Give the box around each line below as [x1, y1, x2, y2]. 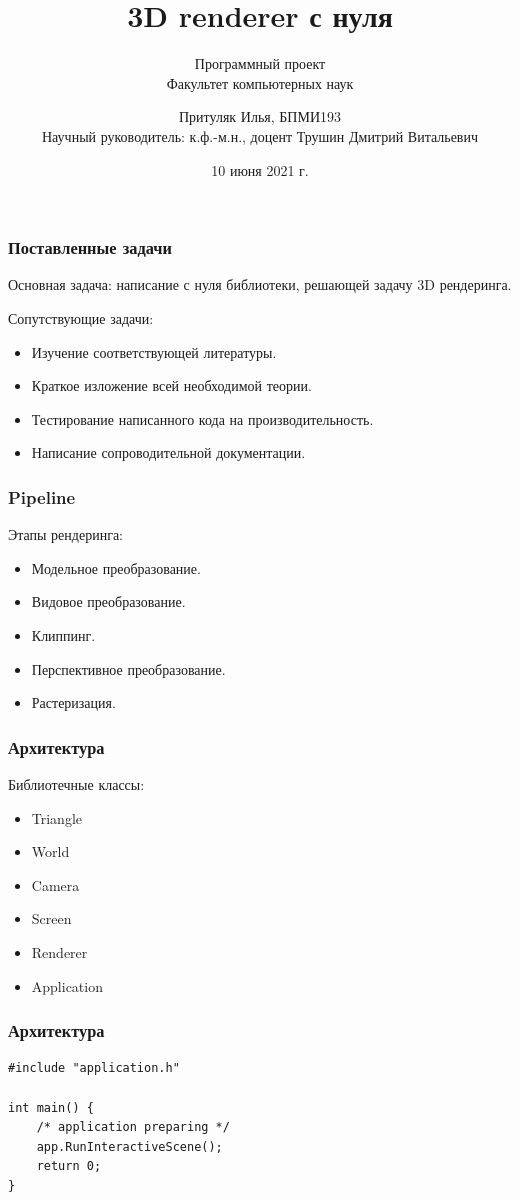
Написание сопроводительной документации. [31, 442, 306, 463]
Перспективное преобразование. [31, 658, 226, 679]
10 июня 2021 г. [211, 159, 309, 180]
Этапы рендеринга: [8, 524, 123, 545]
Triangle [31, 807, 83, 828]
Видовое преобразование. [31, 591, 186, 612]
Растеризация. [31, 692, 116, 713]
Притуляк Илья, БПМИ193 [179, 106, 341, 127]
